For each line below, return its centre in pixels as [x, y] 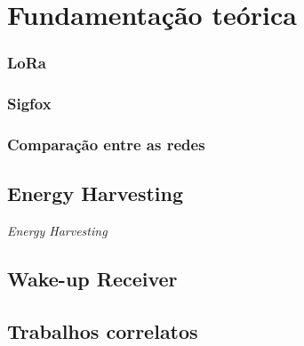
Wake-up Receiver [92, 279]
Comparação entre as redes [106, 144]
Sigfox [29, 104]
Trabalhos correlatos [103, 330]
